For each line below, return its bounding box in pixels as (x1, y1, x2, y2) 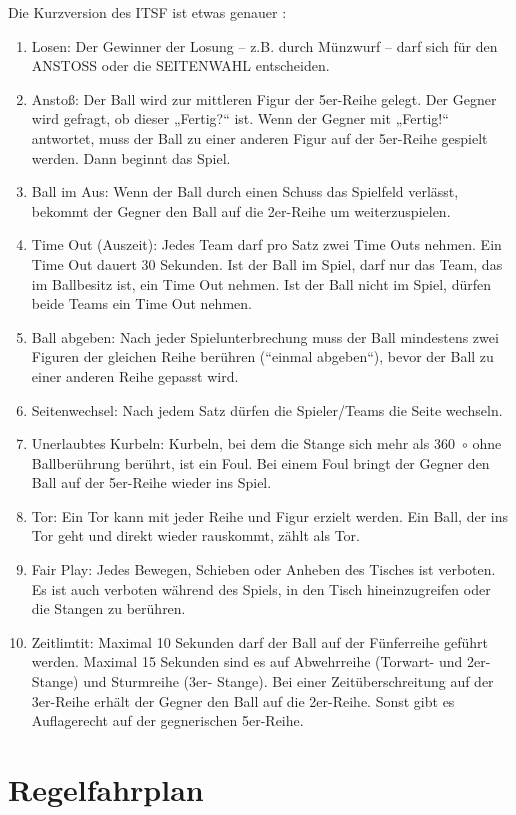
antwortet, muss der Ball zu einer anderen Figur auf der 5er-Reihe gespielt (31, 127, 488, 148)
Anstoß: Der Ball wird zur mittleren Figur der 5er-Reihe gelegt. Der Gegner (31, 88, 497, 109)
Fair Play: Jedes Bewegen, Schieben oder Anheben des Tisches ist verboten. (31, 559, 496, 580)
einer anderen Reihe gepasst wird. (31, 365, 239, 386)
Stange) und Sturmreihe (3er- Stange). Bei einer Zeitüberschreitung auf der (31, 671, 494, 692)
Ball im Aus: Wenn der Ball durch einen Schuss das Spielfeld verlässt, (31, 181, 459, 202)
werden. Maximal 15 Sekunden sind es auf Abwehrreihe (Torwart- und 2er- (31, 651, 491, 672)
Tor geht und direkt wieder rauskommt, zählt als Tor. (31, 525, 360, 546)
